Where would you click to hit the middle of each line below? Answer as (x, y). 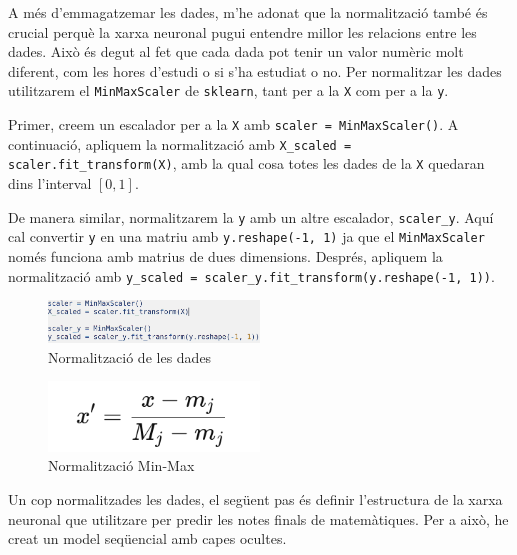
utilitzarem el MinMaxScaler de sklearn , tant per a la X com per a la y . (228, 90)
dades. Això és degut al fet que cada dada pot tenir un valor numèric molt (236, 51)
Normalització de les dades (130, 356)
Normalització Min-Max (121, 465)
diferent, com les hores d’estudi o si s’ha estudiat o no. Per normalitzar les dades (255, 70)
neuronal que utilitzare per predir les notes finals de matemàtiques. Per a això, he (258, 518)
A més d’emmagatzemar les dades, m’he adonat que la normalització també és (248, 12)
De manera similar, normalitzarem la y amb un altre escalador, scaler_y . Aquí (251, 216)
